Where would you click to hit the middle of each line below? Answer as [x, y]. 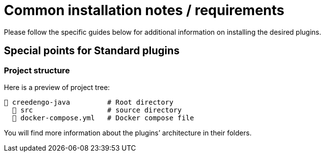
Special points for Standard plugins [92, 51]
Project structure [37, 70]
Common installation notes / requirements [144, 10]
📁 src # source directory [97, 110]
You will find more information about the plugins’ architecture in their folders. [128, 133]
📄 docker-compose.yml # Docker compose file [103, 118]
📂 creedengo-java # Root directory [89, 102]
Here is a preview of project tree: [57, 87]
